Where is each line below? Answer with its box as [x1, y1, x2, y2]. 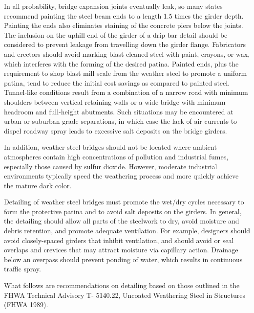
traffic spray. [4, 264, 41, 274]
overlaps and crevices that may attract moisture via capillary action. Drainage [4, 245, 238, 255]
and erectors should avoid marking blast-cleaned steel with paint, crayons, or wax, [4, 48, 250, 59]
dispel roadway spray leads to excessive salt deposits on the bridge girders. [4, 125, 227, 135]
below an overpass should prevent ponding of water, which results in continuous [4, 254, 243, 264]
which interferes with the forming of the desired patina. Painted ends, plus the [4, 58, 239, 68]
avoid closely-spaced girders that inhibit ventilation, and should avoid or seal [4, 235, 234, 245]
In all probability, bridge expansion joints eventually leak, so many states [4, 1, 223, 11]
